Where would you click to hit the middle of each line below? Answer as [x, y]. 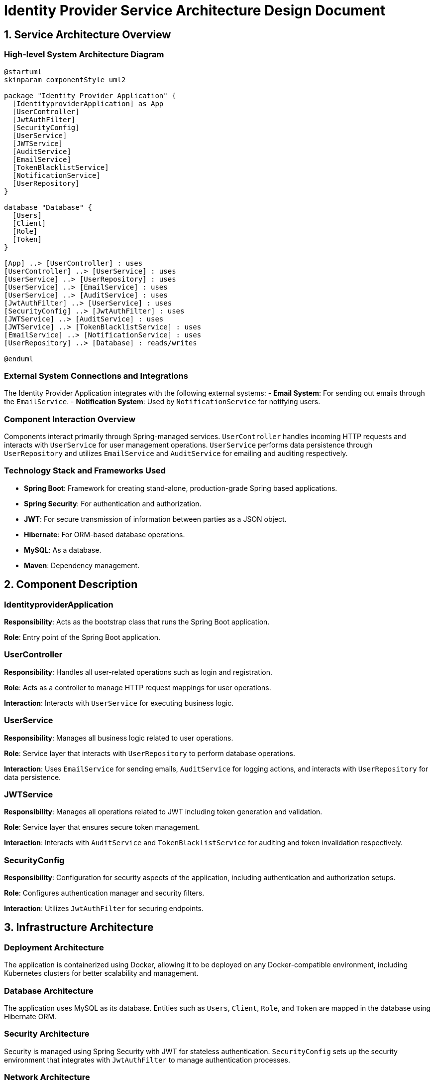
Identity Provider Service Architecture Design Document [195, 10]
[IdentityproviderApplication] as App [88, 103]
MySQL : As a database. [63, 550]
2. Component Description [71, 585]
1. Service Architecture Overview [88, 34]
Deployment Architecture [54, 947]
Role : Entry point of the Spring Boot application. [82, 637]
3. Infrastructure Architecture [79, 928]
